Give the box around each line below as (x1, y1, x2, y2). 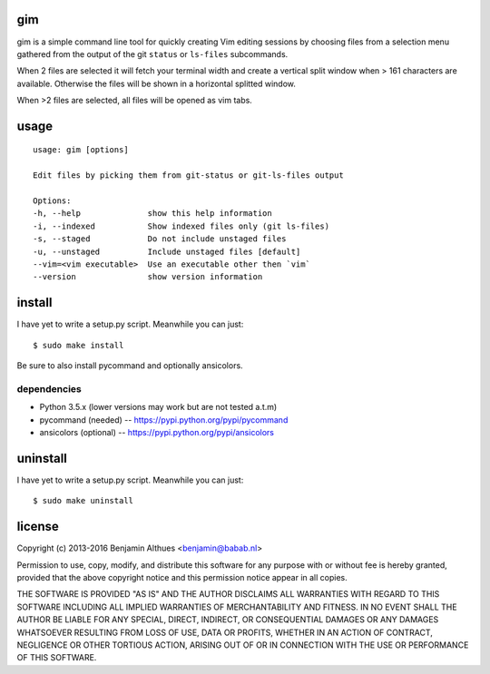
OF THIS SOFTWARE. (16, 652, 97, 663)
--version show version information (33, 272, 263, 282)
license (16, 519, 59, 534)
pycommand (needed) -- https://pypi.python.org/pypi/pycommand (39, 414, 289, 425)
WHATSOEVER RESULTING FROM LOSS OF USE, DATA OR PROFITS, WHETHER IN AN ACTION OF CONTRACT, (16, 627, 433, 638)
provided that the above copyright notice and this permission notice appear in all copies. (16, 571, 348, 582)
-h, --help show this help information (33, 209, 272, 219)
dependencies (16, 382, 82, 395)
